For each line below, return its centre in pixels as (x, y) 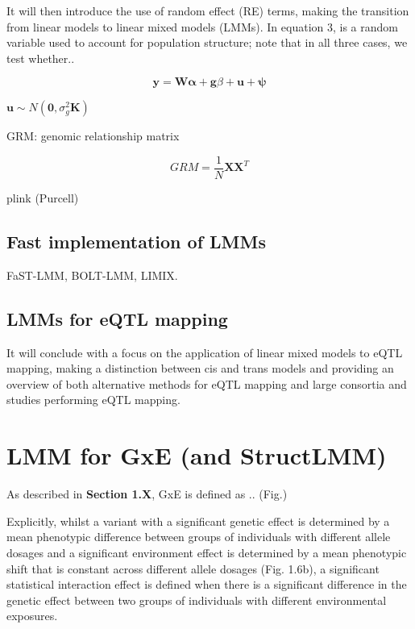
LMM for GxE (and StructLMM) (197, 455)
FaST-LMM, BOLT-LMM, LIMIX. (92, 275)
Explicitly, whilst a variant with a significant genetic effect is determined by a (198, 521)
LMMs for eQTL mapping (117, 318)
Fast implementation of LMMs (136, 242)
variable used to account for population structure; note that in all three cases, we (207, 42)
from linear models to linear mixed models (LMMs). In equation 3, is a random (202, 26)
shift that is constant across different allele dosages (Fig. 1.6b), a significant (193, 568)
